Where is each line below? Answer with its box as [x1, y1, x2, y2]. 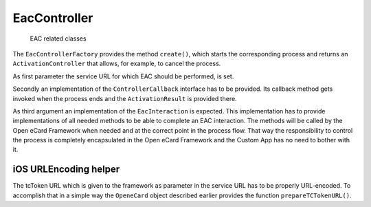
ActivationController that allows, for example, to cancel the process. [12, 59, 221, 68]
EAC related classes [30, 34, 87, 43]
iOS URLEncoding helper [12, 164, 120, 175]
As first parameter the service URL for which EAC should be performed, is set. [12, 72, 234, 80]
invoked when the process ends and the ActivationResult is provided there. [12, 94, 237, 102]
